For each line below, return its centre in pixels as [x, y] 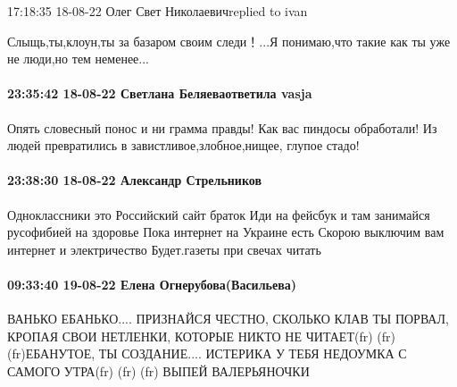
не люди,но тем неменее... [78, 59]
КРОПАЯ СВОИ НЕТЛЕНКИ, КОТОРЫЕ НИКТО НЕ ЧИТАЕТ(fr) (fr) [201, 336]
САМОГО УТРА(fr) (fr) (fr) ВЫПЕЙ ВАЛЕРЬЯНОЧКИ [158, 370]
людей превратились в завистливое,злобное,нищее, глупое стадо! [183, 145]
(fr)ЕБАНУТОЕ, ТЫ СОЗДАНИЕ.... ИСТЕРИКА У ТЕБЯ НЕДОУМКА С [207, 353]
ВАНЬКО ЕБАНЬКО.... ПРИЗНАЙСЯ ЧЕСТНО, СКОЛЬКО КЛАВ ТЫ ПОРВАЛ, [228, 319]
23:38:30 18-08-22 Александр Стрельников [135, 180]
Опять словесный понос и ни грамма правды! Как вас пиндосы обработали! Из [222, 127]
